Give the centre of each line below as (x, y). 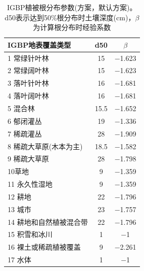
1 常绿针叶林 (28, 58)
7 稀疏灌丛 (25, 133)
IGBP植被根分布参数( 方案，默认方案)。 (72, 7)
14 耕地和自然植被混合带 (48, 222)
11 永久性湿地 (30, 184)
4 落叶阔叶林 (28, 96)
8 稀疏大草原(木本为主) (45, 146)
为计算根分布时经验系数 (72, 27)
